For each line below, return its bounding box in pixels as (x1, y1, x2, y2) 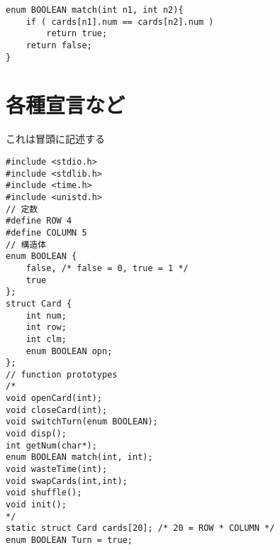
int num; (26, 310, 67, 321)
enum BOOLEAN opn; (26, 346, 113, 356)
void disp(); (6, 429, 67, 439)
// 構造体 (6, 239, 47, 250)
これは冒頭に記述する (6, 131, 105, 146)
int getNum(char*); (6, 440, 97, 451)
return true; (46, 28, 108, 39)
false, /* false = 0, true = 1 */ (26, 263, 189, 273)
